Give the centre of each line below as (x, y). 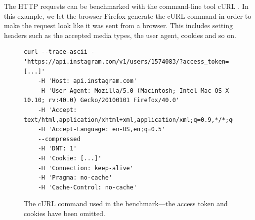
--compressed (59, 139)
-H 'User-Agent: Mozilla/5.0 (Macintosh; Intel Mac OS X (133, 91)
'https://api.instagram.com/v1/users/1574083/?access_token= (127, 61)
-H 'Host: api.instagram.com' (87, 81)
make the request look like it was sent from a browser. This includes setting (119, 25)
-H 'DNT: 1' (57, 149)
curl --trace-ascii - (59, 52)
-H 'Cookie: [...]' (70, 158)
